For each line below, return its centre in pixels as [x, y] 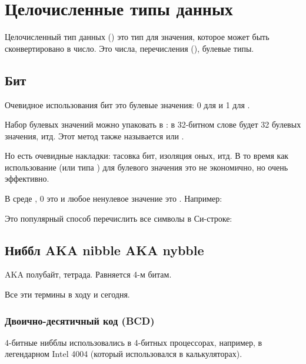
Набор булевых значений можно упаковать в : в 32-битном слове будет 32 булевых [153, 124]
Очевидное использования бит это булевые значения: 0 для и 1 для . [127, 104]
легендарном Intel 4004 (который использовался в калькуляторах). [124, 354]
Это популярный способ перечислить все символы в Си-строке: [119, 218]
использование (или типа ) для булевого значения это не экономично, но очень [147, 167]
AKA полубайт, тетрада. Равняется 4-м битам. [88, 274]
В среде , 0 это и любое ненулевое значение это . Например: [114, 198]
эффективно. [27, 178]
